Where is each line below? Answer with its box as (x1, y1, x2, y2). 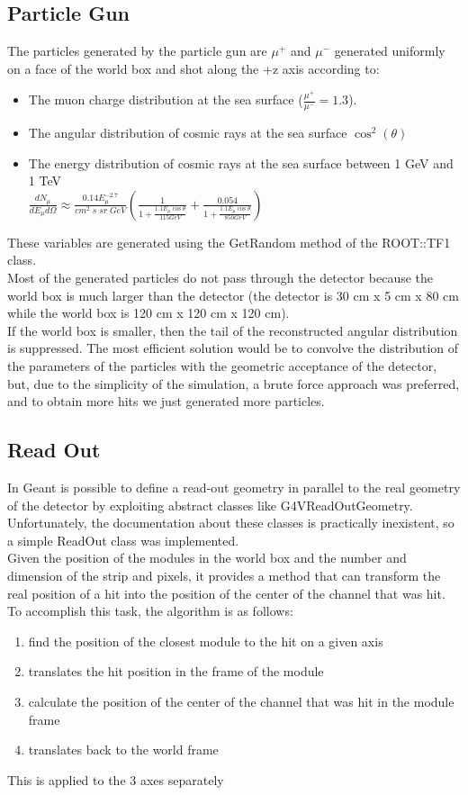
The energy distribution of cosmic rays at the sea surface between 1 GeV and (28, 153, 454, 172)
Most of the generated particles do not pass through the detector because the (7, 268, 434, 287)
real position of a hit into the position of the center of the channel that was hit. (7, 583, 445, 602)
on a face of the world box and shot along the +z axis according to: (7, 59, 380, 77)
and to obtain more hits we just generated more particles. (7, 392, 325, 411)
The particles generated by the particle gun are (7, 41, 267, 60)
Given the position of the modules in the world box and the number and (7, 548, 407, 567)
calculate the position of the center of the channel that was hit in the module (28, 691, 454, 710)
